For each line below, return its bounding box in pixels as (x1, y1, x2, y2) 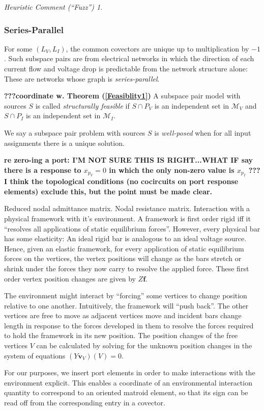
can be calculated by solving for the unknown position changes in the (36, 340, 252, 351)
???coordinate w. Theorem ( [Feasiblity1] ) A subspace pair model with (4, 90, 241, 101)
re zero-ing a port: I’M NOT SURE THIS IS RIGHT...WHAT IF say (4, 155, 253, 165)
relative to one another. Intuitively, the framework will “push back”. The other (4, 300, 249, 311)
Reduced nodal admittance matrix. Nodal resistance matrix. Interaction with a (4, 203, 250, 214)
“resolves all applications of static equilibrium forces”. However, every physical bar (4, 223, 260, 234)
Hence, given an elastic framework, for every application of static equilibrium (4, 243, 244, 253)
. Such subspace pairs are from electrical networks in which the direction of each (4, 53, 254, 64)
